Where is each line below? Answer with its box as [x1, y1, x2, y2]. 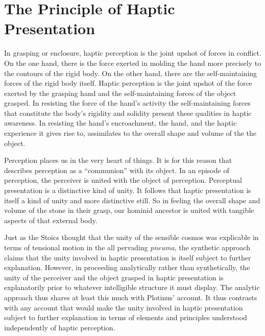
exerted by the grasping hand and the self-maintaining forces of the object [4, 87, 236, 98]
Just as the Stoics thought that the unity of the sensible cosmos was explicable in [4, 232, 259, 243]
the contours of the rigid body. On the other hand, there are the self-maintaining [4, 67, 257, 78]
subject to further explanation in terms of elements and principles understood [4, 312, 247, 323]
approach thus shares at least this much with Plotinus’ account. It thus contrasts [4, 292, 257, 302]
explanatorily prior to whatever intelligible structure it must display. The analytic [4, 282, 260, 293]
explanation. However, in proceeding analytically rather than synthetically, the [4, 262, 250, 273]
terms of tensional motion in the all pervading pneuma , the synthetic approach [4, 242, 250, 252]
